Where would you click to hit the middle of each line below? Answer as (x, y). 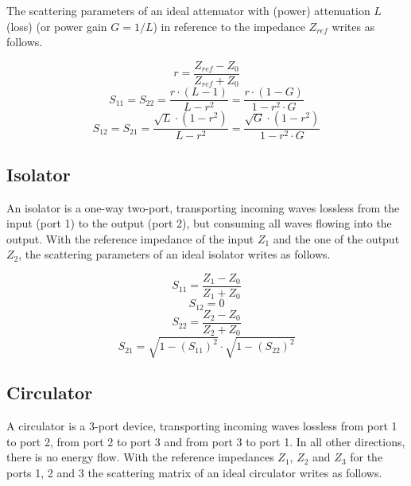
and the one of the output (336, 238)
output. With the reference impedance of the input (130, 238)
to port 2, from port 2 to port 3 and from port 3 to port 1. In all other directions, (206, 441)
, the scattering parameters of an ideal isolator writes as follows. (174, 254)
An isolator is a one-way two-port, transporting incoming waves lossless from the (203, 207)
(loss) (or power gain (57, 26)
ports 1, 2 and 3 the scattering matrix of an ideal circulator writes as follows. (194, 472)
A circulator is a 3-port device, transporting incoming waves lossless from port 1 (202, 426)
